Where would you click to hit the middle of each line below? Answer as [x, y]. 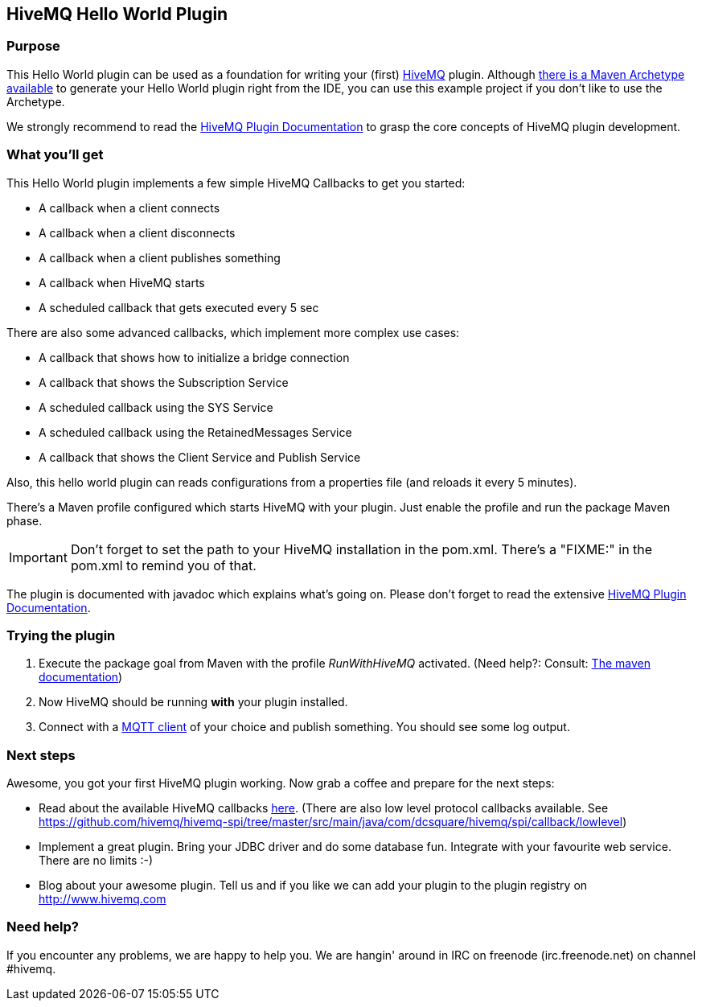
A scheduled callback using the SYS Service [156, 407]
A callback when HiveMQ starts [122, 282]
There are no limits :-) [96, 861]
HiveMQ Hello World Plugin [117, 14]
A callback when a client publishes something [160, 257]
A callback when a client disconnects [137, 232]
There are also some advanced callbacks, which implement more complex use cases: [233, 332]
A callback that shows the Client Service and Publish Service [200, 457]
